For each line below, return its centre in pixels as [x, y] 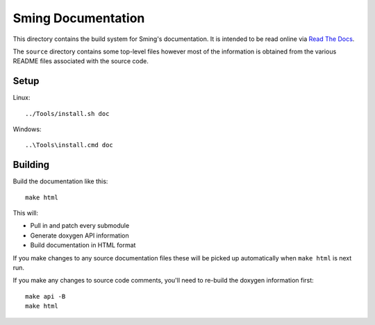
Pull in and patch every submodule [80, 226]
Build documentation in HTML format [83, 245]
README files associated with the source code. [81, 61]
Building [31, 165]
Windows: [27, 129]
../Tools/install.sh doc [67, 114]
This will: [25, 213]
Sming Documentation [79, 18]
